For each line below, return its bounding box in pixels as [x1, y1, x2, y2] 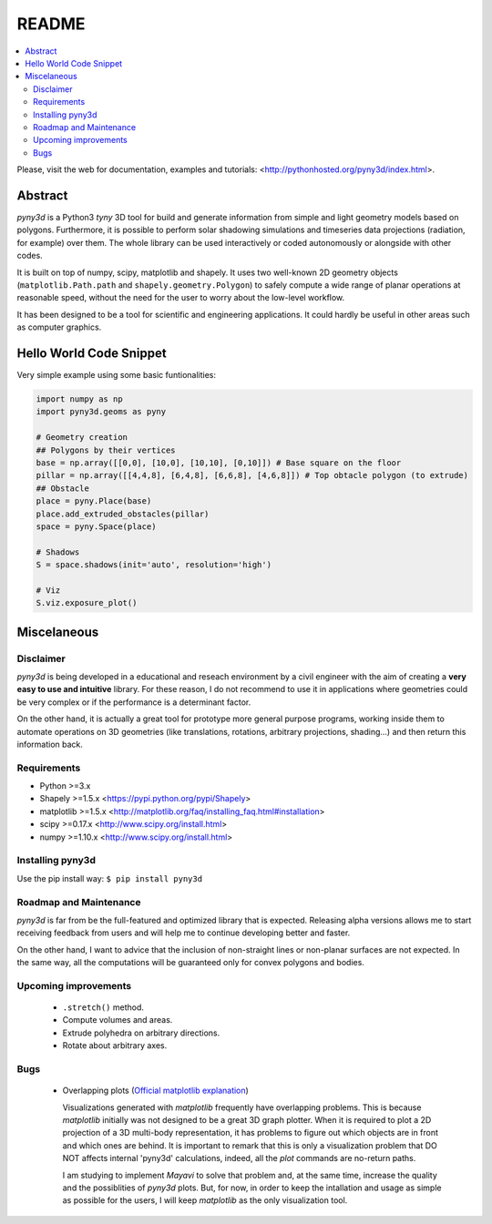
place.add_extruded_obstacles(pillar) [36, 508, 210, 519]
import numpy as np [36, 393, 123, 404]
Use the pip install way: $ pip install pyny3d [16, 872, 203, 883]
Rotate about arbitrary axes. [62, 1040, 168, 1051]
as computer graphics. [16, 321, 102, 332]
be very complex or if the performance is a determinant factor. [16, 697, 251, 708]
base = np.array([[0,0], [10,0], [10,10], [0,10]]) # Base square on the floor [36, 457, 402, 468]
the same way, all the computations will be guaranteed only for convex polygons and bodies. [16, 957, 364, 968]
